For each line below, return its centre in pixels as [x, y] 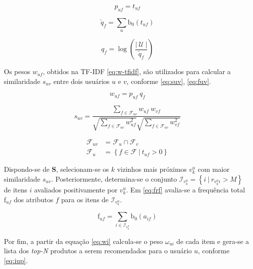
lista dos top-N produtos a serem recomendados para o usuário [98, 251]
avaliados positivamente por [76, 189]
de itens [16, 189]
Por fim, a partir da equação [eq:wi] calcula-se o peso [84, 241]
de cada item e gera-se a [213, 241]
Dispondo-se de [27, 169]
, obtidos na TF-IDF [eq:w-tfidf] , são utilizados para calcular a [137, 71]
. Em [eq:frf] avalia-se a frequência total [186, 189]
